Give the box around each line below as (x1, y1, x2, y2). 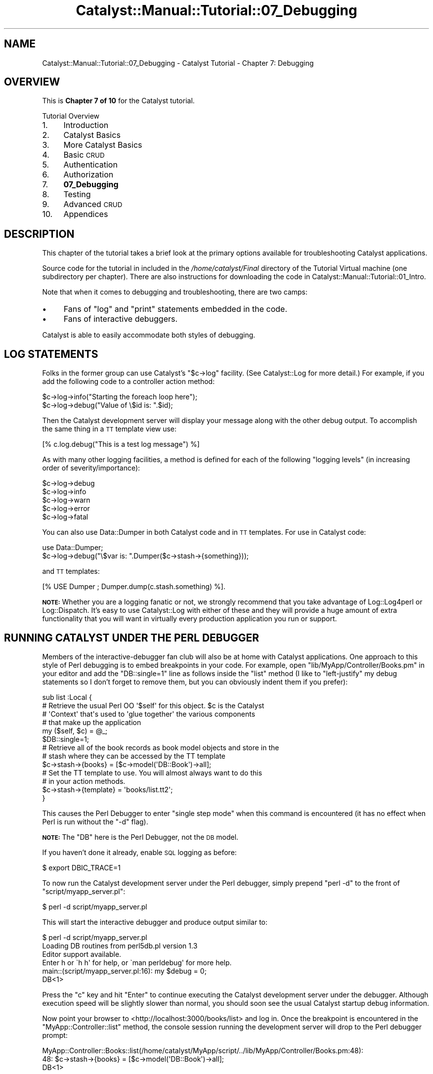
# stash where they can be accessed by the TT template (42, 751, 226, 760)
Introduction (63, 120, 109, 130)
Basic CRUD (63, 150, 105, 160)
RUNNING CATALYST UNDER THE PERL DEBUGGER (4, 631, 260, 644)
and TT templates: (42, 567, 100, 576)
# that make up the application (42, 718, 141, 727)
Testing (63, 189, 91, 200)
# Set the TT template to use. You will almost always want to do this (42, 768, 262, 777)
